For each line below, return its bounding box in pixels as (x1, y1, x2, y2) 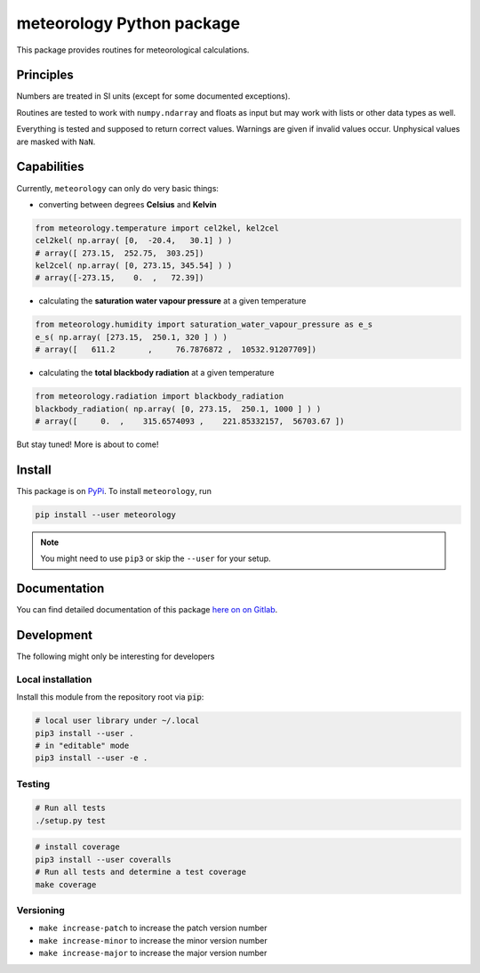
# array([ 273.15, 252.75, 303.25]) (35, 247, 204, 258)
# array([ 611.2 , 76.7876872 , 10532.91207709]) (35, 345, 317, 355)
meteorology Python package (16, 13, 240, 33)
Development (16, 628, 93, 643)
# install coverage (35, 842, 120, 852)
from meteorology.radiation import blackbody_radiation (35, 392, 284, 401)
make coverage (35, 880, 97, 889)
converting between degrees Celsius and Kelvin (38, 199, 217, 209)
